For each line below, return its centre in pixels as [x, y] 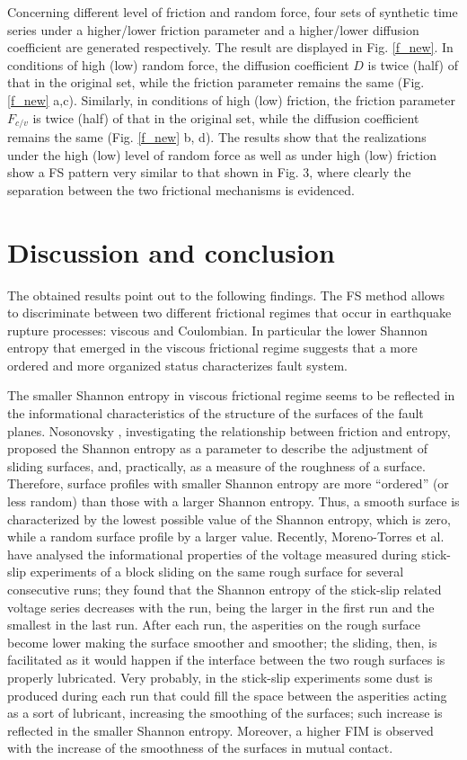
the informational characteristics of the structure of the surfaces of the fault [216, 413]
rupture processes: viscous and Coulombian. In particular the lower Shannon [218, 330]
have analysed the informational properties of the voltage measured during [212, 554]
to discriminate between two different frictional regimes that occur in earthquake [229, 313]
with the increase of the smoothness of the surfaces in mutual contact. [200, 748]
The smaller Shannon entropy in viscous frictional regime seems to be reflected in [231, 395]
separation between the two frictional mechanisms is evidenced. [181, 189]
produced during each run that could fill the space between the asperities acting [227, 695]
